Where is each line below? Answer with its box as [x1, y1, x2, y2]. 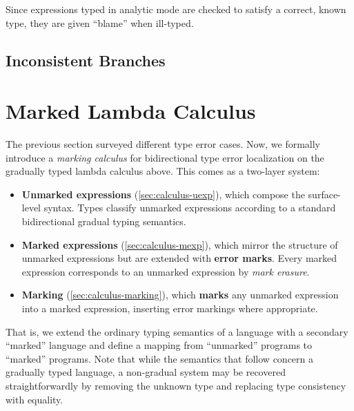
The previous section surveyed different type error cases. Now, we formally [6, 137, 320, 151]
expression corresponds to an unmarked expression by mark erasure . [21, 264, 310, 278]
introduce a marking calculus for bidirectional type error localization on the [6, 150, 324, 164]
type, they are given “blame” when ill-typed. [6, 15, 194, 30]
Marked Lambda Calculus [6, 97, 256, 125]
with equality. [6, 392, 63, 406]
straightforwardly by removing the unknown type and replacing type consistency [6, 379, 346, 392]
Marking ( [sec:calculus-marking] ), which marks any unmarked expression [21, 287, 339, 302]
